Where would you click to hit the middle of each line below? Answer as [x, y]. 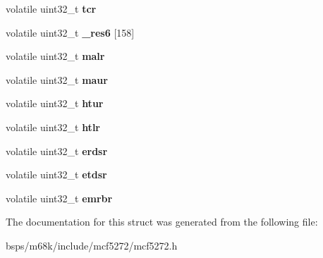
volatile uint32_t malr [55, 56]
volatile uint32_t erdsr [57, 150]
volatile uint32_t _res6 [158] [70, 32]
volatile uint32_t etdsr [56, 174]
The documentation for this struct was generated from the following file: [162, 222]
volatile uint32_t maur [57, 79]
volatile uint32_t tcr [51, 8]
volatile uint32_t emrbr [59, 198]
